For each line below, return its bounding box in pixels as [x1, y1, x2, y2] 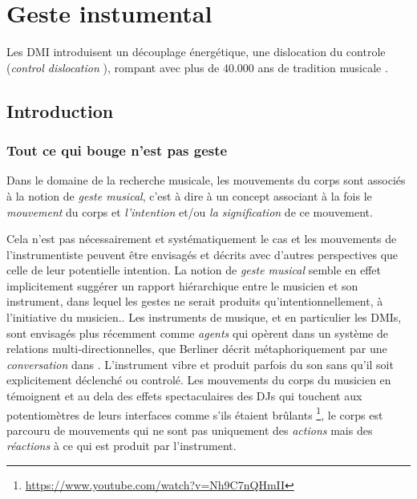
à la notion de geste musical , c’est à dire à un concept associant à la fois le [6, 187, 372, 204]
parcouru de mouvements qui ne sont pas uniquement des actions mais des [6, 421, 373, 438]
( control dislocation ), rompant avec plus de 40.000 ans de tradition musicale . [6, 59, 388, 75]
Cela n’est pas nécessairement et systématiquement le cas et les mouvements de [6, 230, 397, 247]
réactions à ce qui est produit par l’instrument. [6, 437, 237, 454]
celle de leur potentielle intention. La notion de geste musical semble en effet [6, 262, 381, 278]
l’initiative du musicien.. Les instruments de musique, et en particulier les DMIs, [6, 309, 402, 326]
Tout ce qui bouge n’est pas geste [6, 140, 228, 160]
